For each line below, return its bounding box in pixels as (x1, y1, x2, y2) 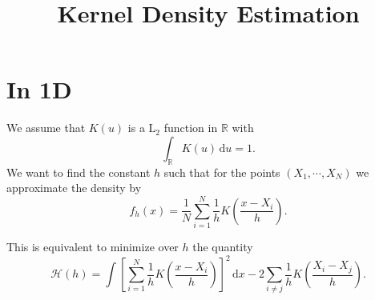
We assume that (6, 119, 86, 136)
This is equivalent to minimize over (6, 238, 179, 255)
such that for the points (163, 163, 280, 180)
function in (163, 119, 218, 136)
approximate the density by (6, 179, 142, 196)
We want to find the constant (6, 163, 151, 180)
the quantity (192, 238, 253, 255)
